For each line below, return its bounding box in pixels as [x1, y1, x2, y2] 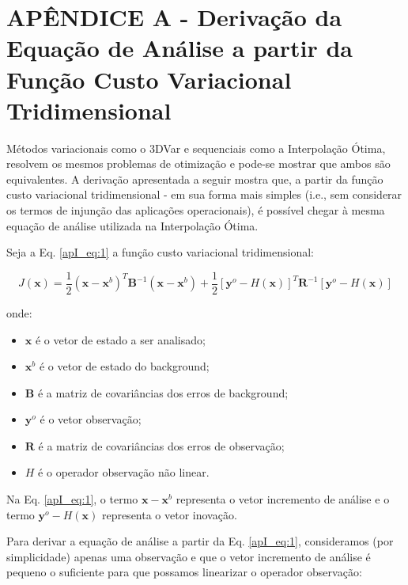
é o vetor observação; [40, 411, 142, 427]
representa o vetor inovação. [101, 506, 237, 522]
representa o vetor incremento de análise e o [176, 491, 390, 507]
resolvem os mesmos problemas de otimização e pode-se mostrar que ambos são [6, 155, 391, 172]
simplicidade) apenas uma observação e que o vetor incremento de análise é [6, 548, 371, 564]
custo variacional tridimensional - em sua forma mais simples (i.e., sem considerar [6, 186, 402, 203]
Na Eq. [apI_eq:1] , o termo [6, 491, 138, 507]
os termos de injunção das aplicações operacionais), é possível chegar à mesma [6, 202, 385, 218]
